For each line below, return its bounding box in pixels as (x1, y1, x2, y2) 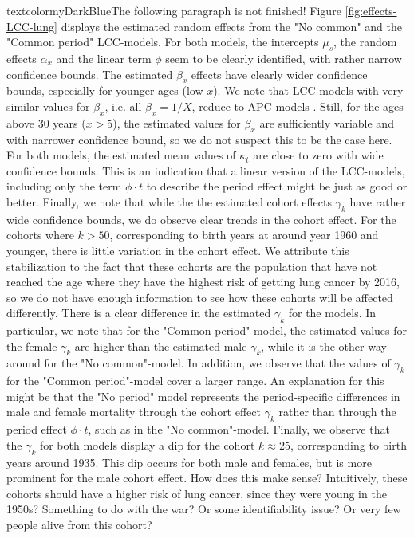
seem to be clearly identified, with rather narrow (165, 49, 402, 66)
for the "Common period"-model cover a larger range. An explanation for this (6, 372, 384, 389)
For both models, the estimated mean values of (6, 147, 236, 163)
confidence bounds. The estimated (6, 65, 173, 82)
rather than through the (278, 403, 396, 420)
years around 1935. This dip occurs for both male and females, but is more (6, 454, 372, 470)
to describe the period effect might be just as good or (146, 178, 408, 194)
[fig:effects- (345, 2, 397, 18)
